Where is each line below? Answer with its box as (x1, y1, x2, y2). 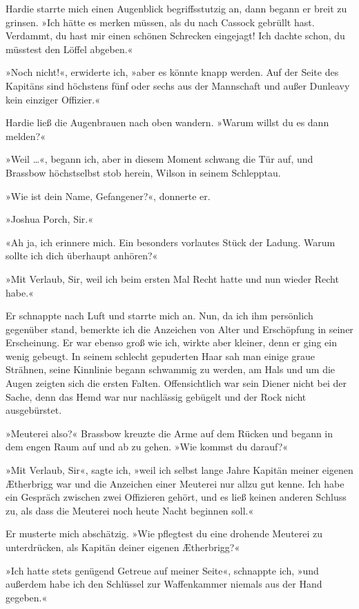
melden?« (6, 128, 46, 143)
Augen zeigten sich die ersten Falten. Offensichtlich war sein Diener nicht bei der (6, 376, 347, 390)
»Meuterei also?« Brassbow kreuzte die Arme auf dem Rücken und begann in (6, 426, 333, 440)
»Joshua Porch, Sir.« (6, 212, 93, 226)
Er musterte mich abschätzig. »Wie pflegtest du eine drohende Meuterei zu (6, 526, 323, 541)
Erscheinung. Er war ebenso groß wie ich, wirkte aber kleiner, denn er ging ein (6, 335, 337, 350)
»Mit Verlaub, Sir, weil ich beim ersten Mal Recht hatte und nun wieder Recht (6, 271, 339, 286)
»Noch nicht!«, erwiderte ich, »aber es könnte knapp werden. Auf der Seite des (6, 65, 339, 79)
